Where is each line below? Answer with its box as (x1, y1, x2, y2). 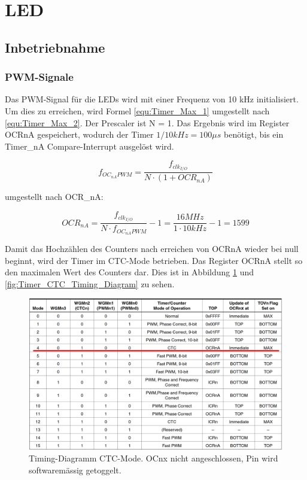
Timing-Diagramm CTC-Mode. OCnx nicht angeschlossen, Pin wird (29, 452, 278, 464)
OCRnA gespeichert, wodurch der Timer (5, 128, 154, 141)
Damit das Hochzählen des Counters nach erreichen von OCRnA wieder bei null (5, 242, 299, 255)
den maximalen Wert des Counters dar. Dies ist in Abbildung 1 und (5, 266, 254, 278)
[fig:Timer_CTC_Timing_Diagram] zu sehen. (5, 277, 175, 290)
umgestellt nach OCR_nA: (5, 190, 104, 203)
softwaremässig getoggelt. (29, 464, 121, 476)
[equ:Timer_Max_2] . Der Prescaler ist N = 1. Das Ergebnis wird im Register (5, 116, 290, 129)
